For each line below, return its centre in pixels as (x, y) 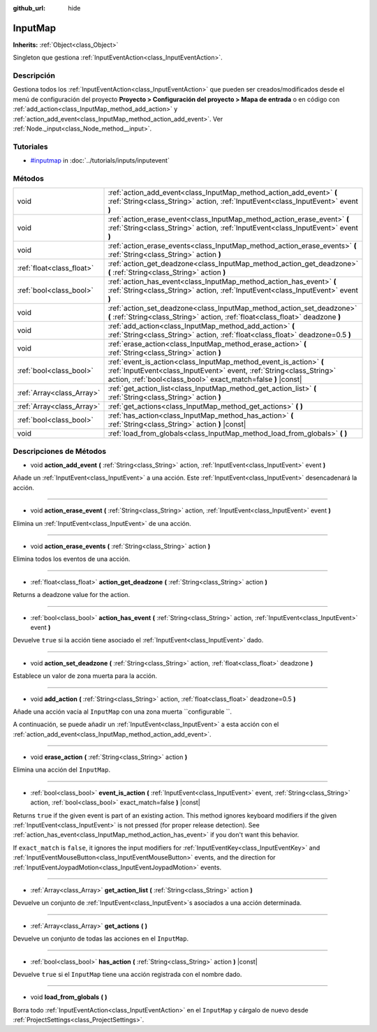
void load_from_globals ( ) (69, 997)
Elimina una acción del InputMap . (62, 770)
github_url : (29, 8)
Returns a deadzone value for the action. (72, 595)
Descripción (34, 75)
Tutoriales (30, 147)
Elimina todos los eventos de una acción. (72, 559)
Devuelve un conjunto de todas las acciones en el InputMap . (101, 938)
